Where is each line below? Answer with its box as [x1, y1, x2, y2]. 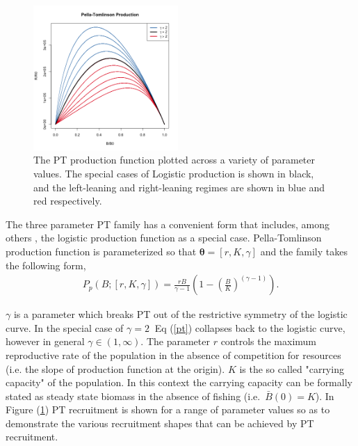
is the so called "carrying [239, 361, 344, 376]
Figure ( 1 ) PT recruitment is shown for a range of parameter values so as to [6, 402, 330, 417]
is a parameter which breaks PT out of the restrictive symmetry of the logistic [13, 307, 348, 321]
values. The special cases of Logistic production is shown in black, [33, 166, 314, 180]
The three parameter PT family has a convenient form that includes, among [6, 216, 329, 231]
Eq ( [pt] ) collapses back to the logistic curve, [154, 320, 345, 335]
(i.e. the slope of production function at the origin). [6, 361, 225, 376]
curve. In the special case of [6, 320, 124, 335]
